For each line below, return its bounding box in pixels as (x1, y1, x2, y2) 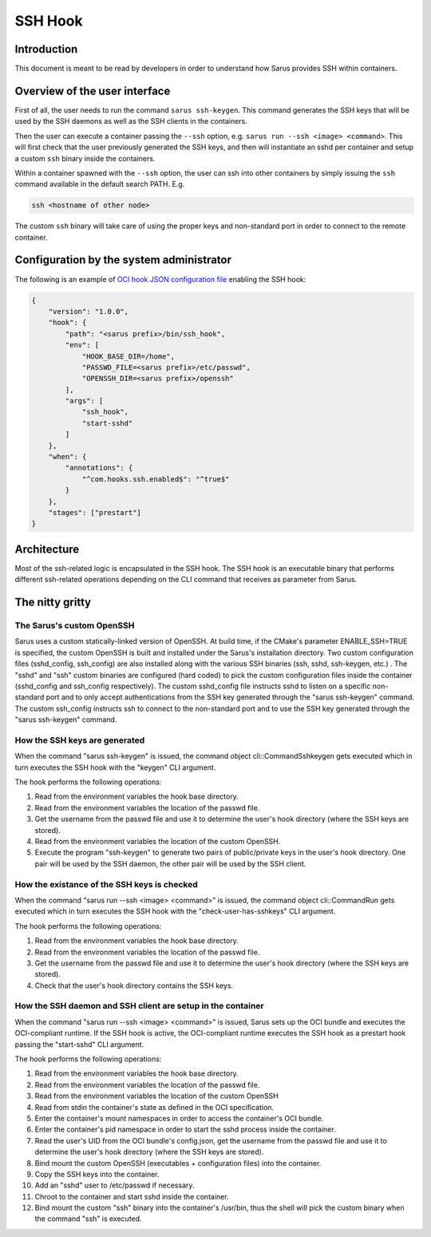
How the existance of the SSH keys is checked (14, 878, 199, 890)
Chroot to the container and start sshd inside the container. (34, 1191, 229, 1201)
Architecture (14, 542, 80, 556)
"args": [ (65, 396, 104, 406)
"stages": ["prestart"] (48, 508, 141, 517)
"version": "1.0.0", (48, 307, 129, 315)
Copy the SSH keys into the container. (34, 1169, 160, 1179)
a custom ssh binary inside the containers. (14, 153, 156, 163)
